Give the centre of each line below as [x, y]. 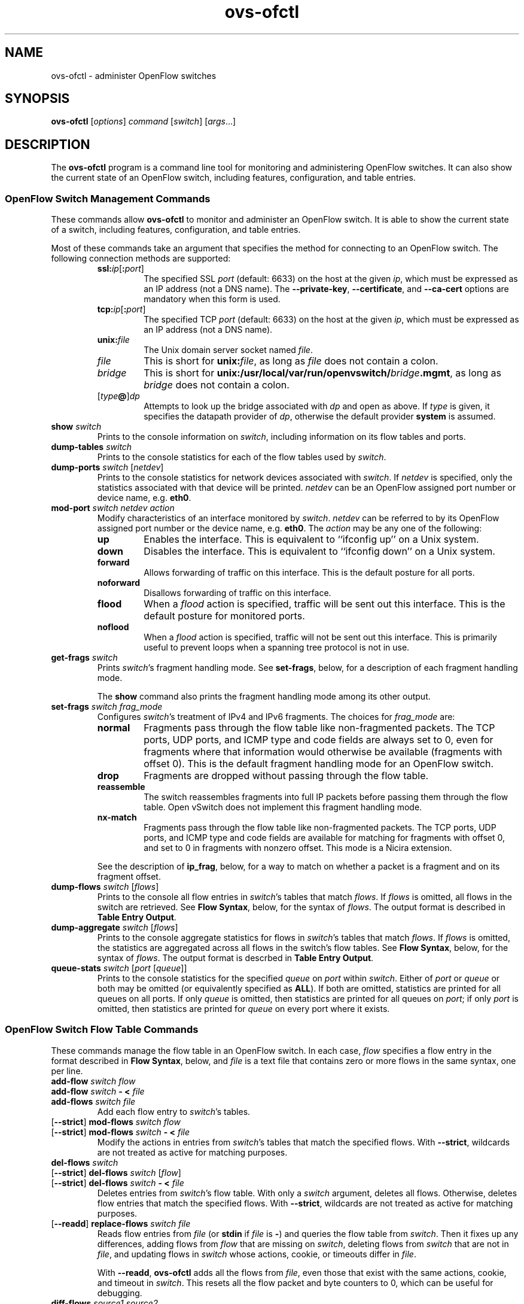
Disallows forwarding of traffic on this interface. [237, 593]
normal [114, 728]
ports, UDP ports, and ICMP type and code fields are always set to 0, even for [319, 740]
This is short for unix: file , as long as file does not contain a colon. [291, 361]
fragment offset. [129, 877]
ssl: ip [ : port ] [121, 269]
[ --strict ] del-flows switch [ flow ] [116, 1172]
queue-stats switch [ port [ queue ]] [119, 968]
